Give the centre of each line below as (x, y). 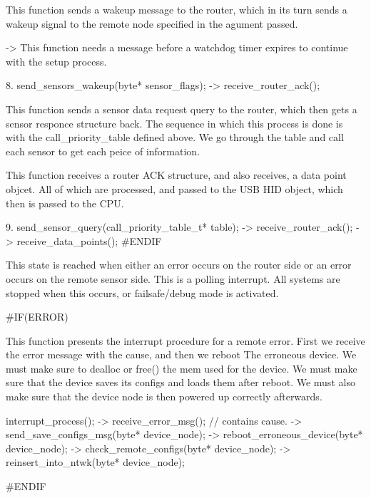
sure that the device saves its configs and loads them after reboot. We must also (181, 382)
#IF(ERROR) (37, 317)
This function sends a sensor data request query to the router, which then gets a (182, 109)
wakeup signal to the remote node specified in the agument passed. (152, 23)
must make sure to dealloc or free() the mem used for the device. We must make (182, 368)
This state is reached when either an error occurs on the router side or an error (179, 265)
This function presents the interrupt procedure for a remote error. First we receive (185, 340)
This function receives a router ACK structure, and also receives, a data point (176, 175)
